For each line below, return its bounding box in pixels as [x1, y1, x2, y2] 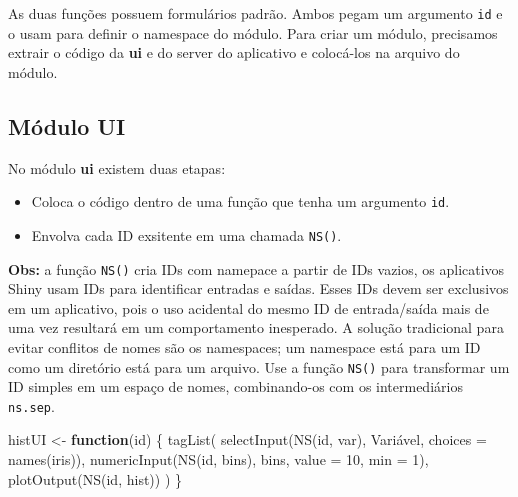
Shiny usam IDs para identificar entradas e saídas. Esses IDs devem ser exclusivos [8, 278, 509, 299]
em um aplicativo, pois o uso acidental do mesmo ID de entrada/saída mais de [8, 297, 489, 318]
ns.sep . [8, 395, 55, 416]
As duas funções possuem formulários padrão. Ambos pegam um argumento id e [8, 3, 503, 23]
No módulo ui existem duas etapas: [8, 157, 226, 178]
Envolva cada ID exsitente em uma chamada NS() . [31, 224, 342, 245]
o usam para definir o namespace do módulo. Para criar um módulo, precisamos [8, 22, 498, 43]
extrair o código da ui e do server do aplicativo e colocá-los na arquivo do [8, 42, 460, 63]
